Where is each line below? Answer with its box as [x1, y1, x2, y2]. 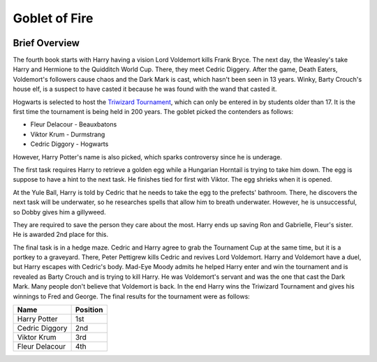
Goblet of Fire [13, 10, 94, 26]
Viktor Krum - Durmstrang [30, 130, 105, 138]
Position [75, 305, 103, 314]
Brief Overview [13, 37, 80, 49]
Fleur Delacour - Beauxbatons [30, 120, 117, 129]
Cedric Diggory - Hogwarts [30, 140, 109, 148]
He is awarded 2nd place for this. [13, 231, 108, 239]
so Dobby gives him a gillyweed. [13, 208, 106, 216]
